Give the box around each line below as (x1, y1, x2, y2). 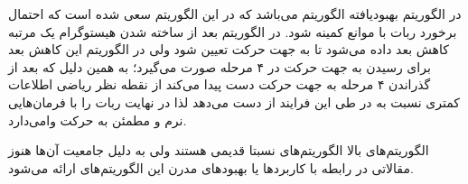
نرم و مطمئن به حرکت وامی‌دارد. (8, 110, 187, 129)
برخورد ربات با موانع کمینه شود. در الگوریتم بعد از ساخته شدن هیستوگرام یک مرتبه (8, 22, 457, 41)
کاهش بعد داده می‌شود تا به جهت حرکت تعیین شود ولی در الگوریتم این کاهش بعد (8, 40, 449, 59)
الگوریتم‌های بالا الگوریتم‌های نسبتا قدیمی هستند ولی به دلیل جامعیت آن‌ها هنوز (8, 141, 429, 160)
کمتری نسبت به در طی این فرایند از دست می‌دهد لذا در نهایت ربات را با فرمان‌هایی (8, 92, 460, 111)
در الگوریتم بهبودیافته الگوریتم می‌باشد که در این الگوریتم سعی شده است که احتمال (8, 5, 462, 23)
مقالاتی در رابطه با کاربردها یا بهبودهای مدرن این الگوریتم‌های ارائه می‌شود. (8, 158, 414, 177)
